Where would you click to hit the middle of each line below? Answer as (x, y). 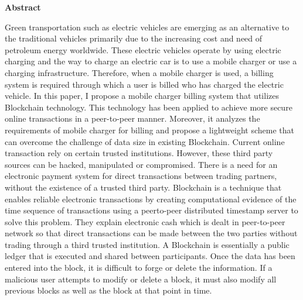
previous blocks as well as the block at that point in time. (108, 290)
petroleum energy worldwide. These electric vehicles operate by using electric (143, 49)
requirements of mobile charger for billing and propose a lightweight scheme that (149, 130)
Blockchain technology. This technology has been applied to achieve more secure (149, 107)
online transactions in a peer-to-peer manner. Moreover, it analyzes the (132, 118)
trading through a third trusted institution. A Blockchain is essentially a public (147, 244)
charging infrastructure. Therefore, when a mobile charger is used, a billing (139, 72)
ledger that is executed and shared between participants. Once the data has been (150, 256)
